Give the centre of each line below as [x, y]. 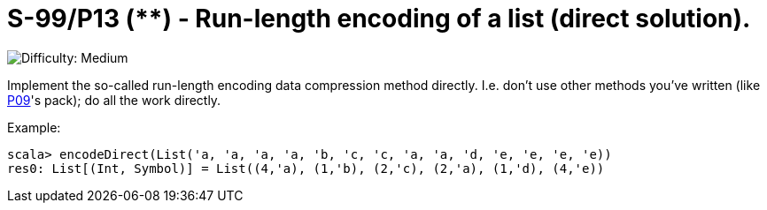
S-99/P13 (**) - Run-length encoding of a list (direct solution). [379, 19]
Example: [34, 127]
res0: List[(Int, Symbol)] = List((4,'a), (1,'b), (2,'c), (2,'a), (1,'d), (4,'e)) [306, 168]
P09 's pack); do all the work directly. [114, 100]
